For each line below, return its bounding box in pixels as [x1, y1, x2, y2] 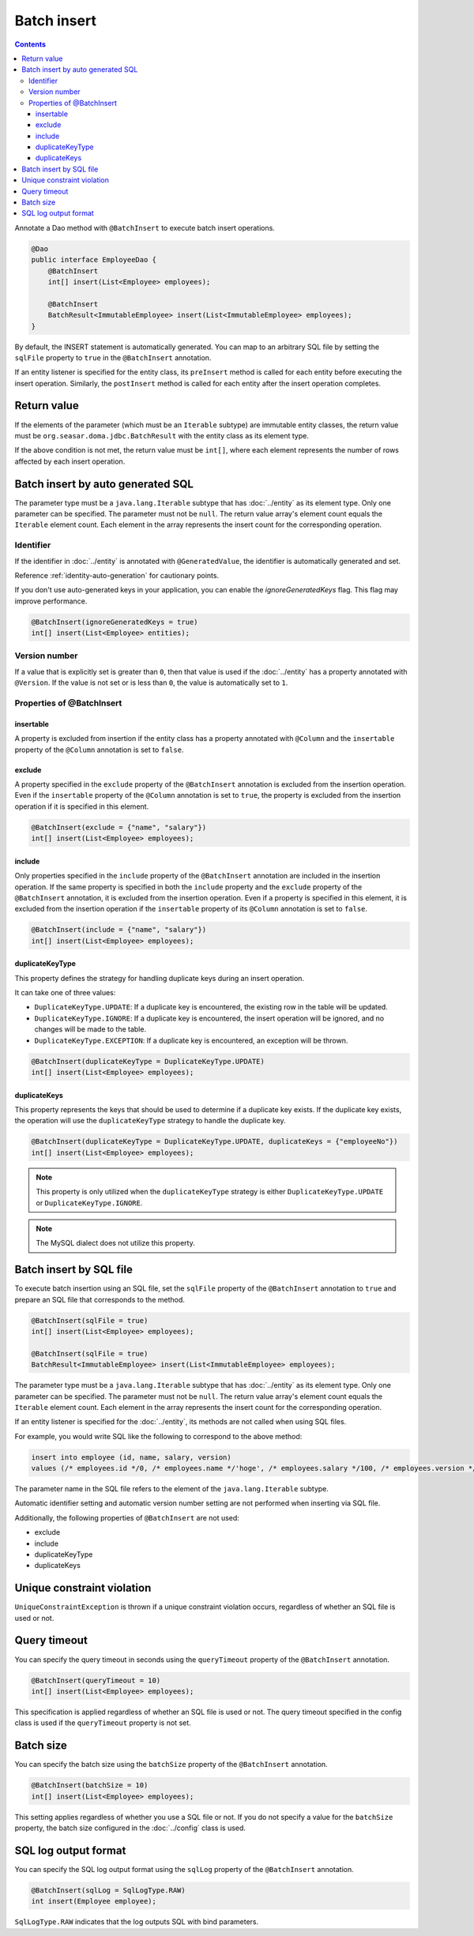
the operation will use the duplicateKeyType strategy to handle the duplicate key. [14, 1116, 286, 1126]
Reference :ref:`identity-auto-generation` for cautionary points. [14, 570, 220, 580]
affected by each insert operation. [14, 457, 126, 466]
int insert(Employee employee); [31, 1897, 157, 1906]
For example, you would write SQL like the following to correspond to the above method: [14, 1431, 303, 1441]
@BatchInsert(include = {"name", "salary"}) [31, 925, 207, 934]
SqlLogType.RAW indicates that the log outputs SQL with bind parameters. [14, 1917, 259, 1927]
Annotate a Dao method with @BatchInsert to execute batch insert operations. [14, 223, 276, 232]
